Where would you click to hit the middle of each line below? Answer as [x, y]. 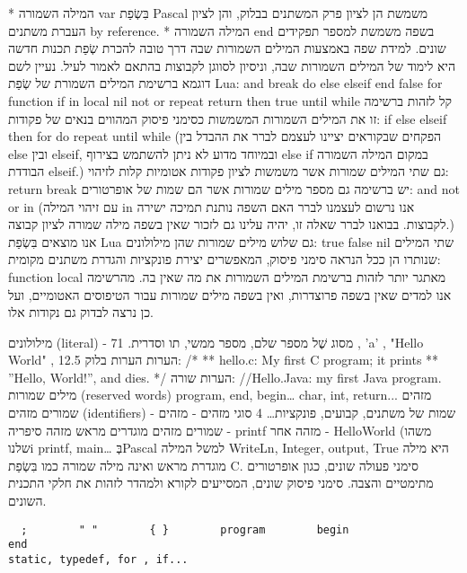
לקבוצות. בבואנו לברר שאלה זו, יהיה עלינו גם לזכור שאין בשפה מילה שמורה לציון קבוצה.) [231, 224]
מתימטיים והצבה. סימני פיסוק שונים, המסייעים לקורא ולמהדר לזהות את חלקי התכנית [221, 483]
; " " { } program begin [185, 529]
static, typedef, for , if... [98, 559]
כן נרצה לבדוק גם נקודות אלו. [81, 312]
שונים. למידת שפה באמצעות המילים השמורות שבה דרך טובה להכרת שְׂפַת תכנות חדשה [227, 48]
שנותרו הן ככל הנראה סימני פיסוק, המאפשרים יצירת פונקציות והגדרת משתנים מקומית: [225, 259]
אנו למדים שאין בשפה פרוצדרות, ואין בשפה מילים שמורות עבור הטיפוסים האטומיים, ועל [230, 294]
